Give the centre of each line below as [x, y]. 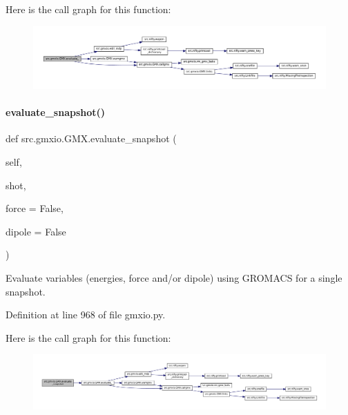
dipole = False [36, 231]
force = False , [35, 208]
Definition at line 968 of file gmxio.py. [86, 315]
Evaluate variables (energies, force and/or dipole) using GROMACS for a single [174, 278]
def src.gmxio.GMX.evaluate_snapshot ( [91, 138]
